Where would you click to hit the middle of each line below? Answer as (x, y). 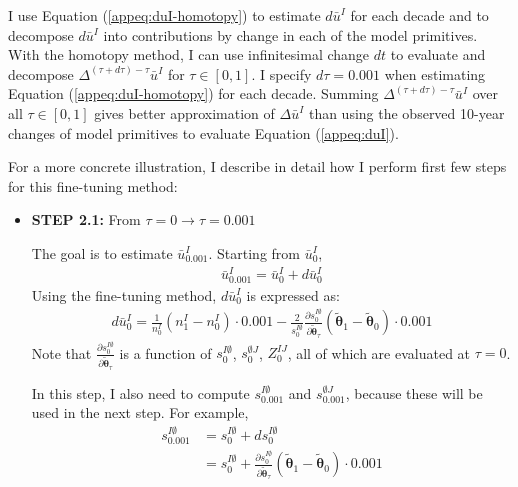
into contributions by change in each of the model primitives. (290, 34)
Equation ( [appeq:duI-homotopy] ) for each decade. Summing (193, 93)
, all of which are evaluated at (379, 352)
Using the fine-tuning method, (124, 294)
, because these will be (414, 392)
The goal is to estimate (102, 252)
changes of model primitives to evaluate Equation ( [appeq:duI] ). (203, 132)
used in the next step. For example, (140, 412)
